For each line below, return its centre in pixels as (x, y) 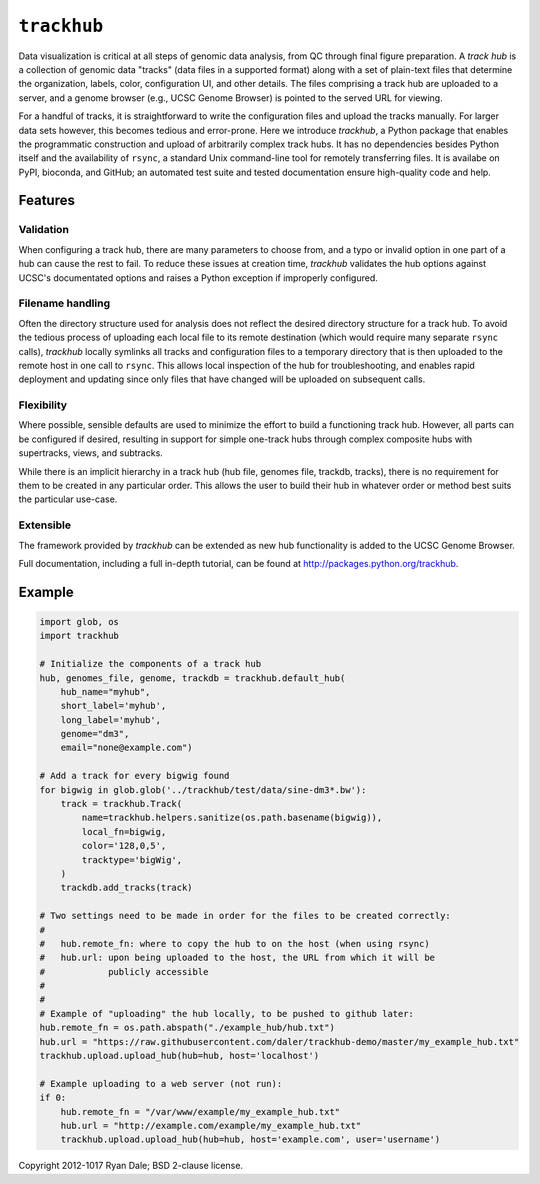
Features (46, 200)
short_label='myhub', (113, 706)
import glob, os (79, 621)
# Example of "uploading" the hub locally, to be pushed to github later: (227, 1013)
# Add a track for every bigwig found (134, 776)
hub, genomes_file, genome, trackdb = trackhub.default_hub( (192, 678)
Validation (44, 230)
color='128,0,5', (124, 846)
